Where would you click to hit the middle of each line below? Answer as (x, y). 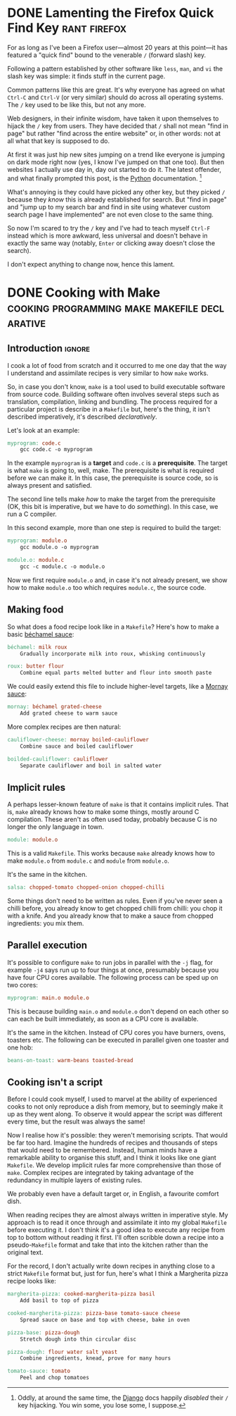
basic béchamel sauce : (41, 634)
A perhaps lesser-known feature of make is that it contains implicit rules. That (118, 804)
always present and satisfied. (50, 486)
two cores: (23, 985)
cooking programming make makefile (103, 307)
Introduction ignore (48, 349)
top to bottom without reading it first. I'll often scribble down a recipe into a (116, 1238)
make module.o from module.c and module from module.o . (88, 861)
